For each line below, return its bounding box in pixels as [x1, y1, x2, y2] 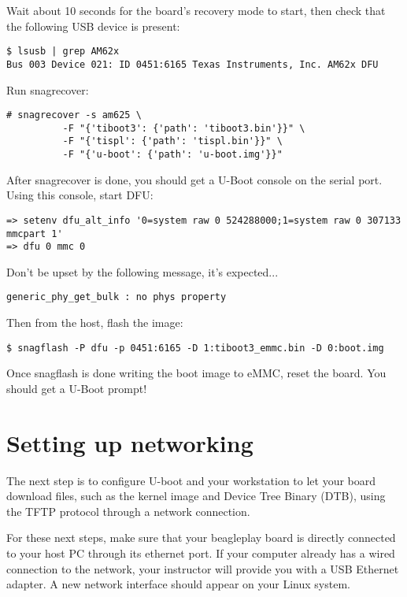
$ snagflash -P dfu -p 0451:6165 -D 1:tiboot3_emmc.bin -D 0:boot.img [6, 342, 384, 354]
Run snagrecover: [6, 81, 89, 98]
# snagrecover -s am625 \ [6, 109, 142, 121]
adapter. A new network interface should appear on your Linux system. [6, 576, 350, 592]
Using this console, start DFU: [6, 187, 154, 203]
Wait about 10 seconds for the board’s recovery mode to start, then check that [6, 2, 386, 18]
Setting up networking [6, 426, 253, 458]
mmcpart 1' [6, 228, 63, 239]
